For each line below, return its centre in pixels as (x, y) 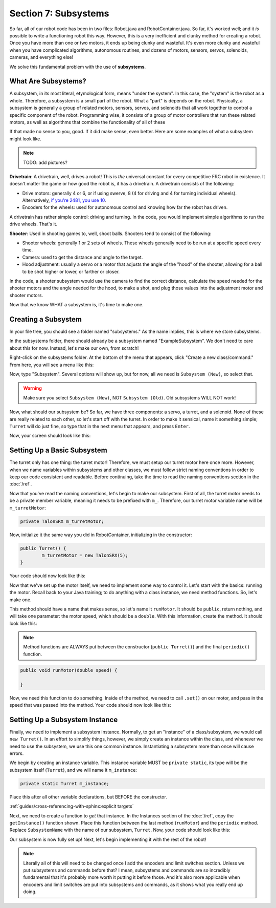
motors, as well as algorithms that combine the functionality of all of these (87, 122)
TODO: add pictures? (45, 162)
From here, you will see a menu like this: (52, 365)
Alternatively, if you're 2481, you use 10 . (64, 200)
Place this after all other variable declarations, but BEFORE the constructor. (88, 797)
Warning (32, 388)
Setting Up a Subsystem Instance (64, 720)
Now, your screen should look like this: (50, 436)
